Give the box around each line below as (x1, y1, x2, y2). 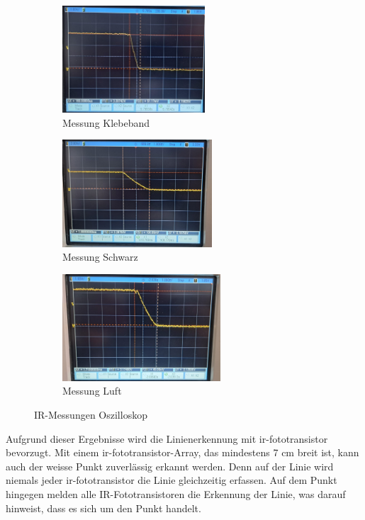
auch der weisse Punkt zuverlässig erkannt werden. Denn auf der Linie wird (6, 458, 334, 473)
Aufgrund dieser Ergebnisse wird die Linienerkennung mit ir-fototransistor (6, 431, 328, 446)
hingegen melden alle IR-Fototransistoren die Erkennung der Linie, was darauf (6, 487, 346, 502)
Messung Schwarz (62, 249, 138, 264)
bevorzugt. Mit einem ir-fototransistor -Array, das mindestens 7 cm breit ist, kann (6, 445, 359, 460)
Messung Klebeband (62, 115, 150, 130)
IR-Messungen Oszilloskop (34, 407, 147, 422)
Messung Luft (62, 383, 122, 398)
